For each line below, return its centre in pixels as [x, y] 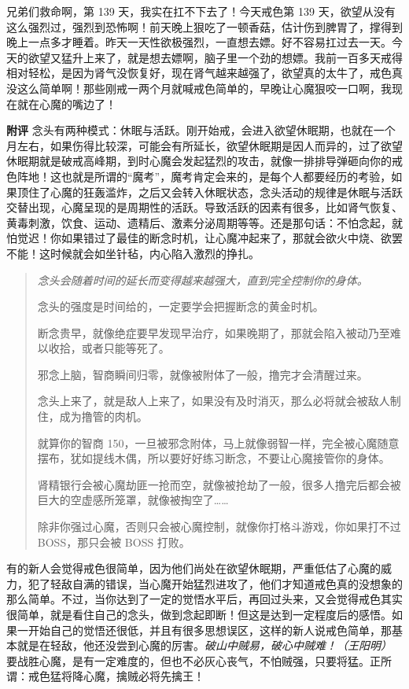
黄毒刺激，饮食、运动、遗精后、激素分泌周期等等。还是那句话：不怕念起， [199, 222]
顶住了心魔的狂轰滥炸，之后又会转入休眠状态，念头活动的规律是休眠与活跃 [210, 192]
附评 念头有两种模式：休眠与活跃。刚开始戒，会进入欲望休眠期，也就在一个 [201, 130]
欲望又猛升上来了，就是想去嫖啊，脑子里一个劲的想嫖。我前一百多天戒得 [215, 57]
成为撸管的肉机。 [103, 416]
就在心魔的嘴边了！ [66, 103]
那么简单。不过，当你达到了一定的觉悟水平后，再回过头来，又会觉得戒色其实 [204, 599]
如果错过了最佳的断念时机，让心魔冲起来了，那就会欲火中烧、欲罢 [232, 238]
